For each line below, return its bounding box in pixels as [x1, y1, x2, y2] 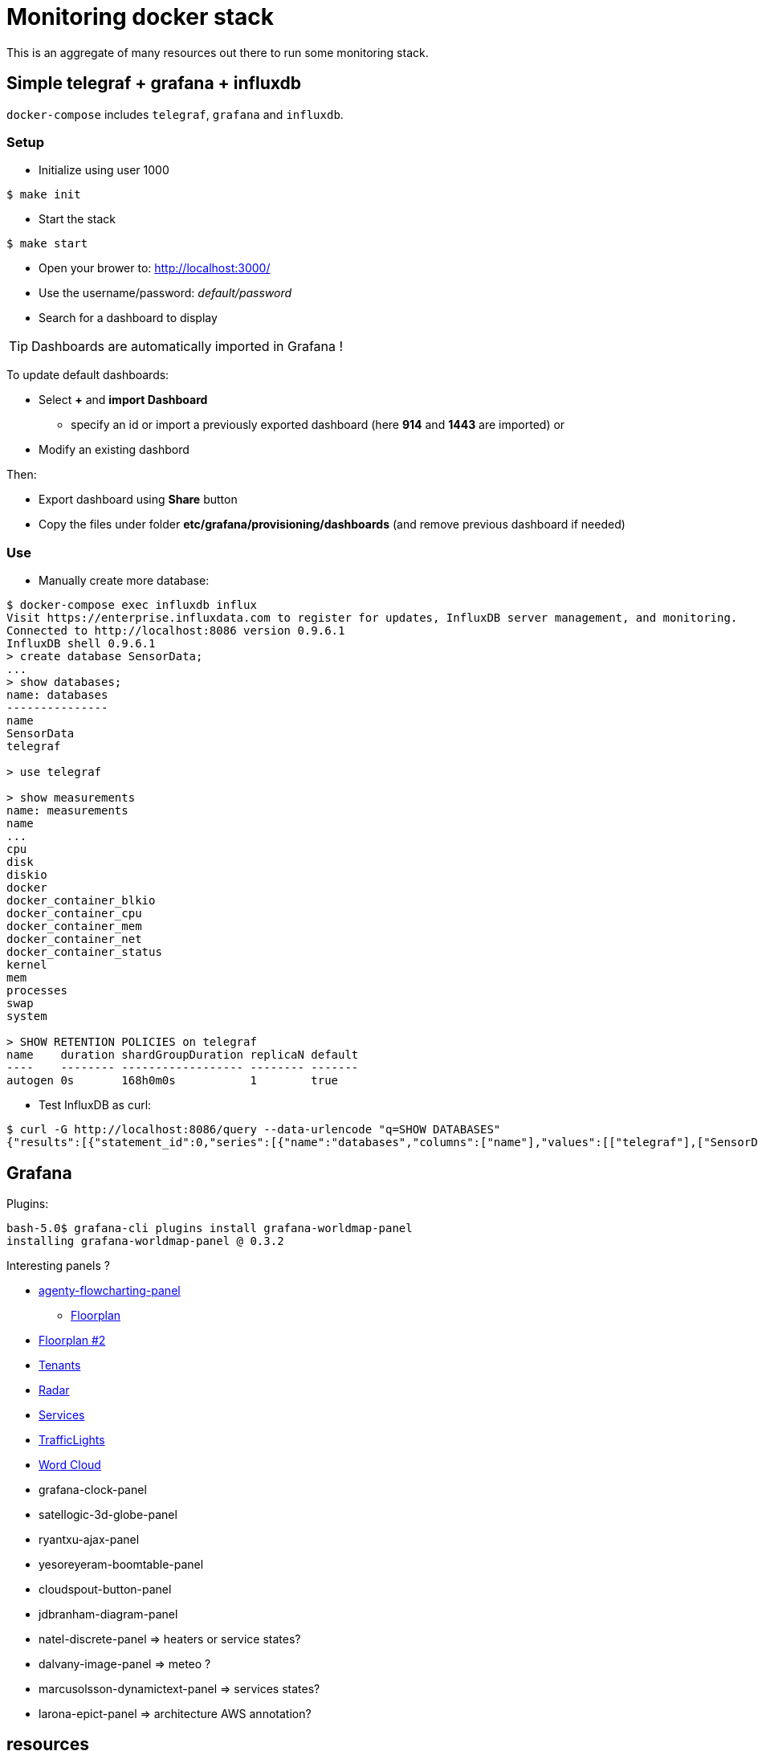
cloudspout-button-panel [39, 1582, 172, 1596]
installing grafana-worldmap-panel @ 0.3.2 [6, 1234, 284, 1247]
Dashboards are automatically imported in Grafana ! [31, 338, 344, 355]
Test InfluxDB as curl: [39, 1098, 152, 1112]
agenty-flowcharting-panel [39, 1283, 181, 1297]
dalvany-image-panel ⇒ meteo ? [39, 1656, 211, 1671]
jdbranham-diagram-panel [39, 1606, 178, 1621]
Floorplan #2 [39, 1333, 106, 1347]
